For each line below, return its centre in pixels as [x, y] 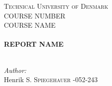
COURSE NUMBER [35, 15]
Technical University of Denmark [56, 6]
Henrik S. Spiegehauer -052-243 [51, 79]
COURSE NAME [30, 25]
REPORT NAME [34, 44]
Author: [15, 70]
